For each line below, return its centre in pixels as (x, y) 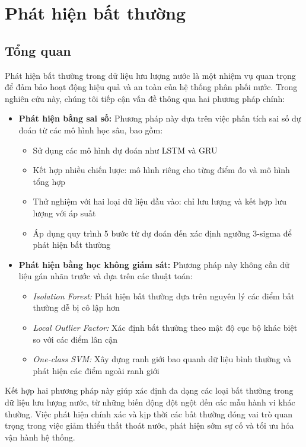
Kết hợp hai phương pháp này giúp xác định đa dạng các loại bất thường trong (149, 390)
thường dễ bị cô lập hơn (76, 307)
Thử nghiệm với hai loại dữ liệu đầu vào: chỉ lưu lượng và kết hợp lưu (160, 201)
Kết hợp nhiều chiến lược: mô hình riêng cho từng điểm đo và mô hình (161, 170)
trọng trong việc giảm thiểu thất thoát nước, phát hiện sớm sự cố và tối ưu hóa (149, 425)
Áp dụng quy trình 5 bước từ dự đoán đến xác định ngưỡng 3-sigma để (162, 233)
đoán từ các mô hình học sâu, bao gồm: (91, 130)
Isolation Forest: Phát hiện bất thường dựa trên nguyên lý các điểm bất (164, 296)
